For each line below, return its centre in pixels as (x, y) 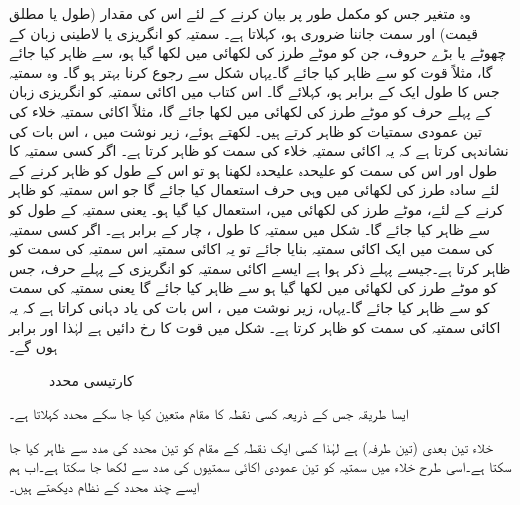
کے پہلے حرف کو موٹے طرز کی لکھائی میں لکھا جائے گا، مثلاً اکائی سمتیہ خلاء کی (250, 110)
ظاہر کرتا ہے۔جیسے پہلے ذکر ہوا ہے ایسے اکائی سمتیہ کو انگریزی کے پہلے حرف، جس (260, 267)
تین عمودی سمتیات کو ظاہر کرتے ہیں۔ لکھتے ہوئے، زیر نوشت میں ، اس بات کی (245, 130)
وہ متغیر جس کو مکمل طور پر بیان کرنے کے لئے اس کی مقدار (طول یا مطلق (240, 13)
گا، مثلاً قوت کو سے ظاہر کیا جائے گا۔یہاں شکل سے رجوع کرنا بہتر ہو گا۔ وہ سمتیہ (251, 71)
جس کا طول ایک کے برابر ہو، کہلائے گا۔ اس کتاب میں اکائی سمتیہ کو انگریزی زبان (254, 91)
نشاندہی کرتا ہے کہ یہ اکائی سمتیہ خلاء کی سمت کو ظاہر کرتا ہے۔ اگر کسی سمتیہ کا (259, 150)
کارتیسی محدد (91, 379)
